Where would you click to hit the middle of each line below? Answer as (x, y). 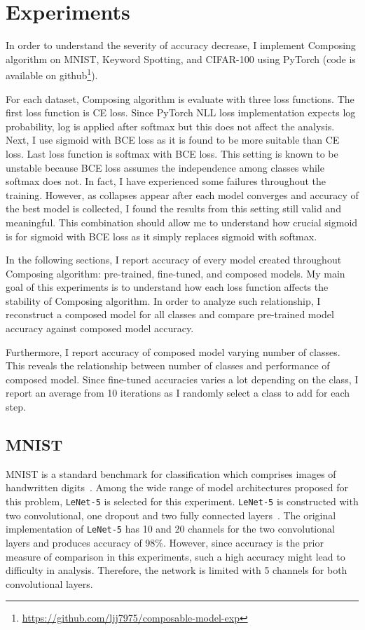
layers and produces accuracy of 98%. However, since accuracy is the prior (165, 542)
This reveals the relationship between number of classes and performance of (168, 365)
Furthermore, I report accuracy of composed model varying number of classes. (173, 351)
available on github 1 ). (52, 74)
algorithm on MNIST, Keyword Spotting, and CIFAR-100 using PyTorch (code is (181, 59)
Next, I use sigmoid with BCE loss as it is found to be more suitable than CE (173, 140)
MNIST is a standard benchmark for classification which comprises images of (171, 473)
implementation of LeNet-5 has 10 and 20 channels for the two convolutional (170, 529)
